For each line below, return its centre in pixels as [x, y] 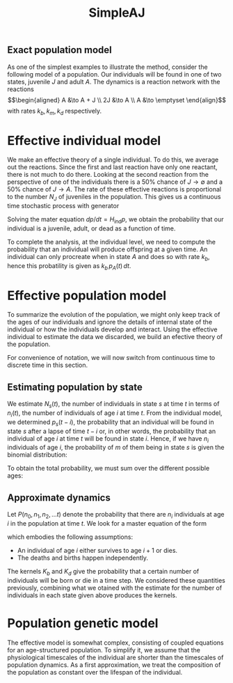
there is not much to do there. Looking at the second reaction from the [108, 175]
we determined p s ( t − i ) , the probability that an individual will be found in [111, 423]
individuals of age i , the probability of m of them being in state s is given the [116, 448]
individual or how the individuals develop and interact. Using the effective [112, 329]
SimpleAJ [117, 13]
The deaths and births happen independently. [82, 558]
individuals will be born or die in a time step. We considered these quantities [116, 580]
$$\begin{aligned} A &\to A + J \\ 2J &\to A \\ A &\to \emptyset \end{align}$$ [117, 100]
